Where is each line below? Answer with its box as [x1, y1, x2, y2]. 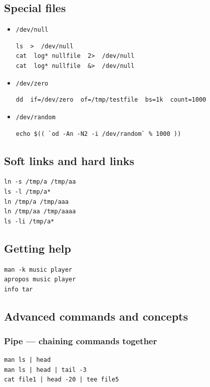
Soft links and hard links [4, 152, 134, 168]
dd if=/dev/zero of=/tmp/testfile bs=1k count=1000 [16, 96, 206, 104]
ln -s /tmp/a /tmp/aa [4, 178, 76, 186]
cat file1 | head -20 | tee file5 [4, 376, 119, 383]
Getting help [4, 240, 71, 256]
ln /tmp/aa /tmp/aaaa [4, 208, 76, 215]
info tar [4, 285, 33, 293]
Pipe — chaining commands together [4, 335, 157, 347]
